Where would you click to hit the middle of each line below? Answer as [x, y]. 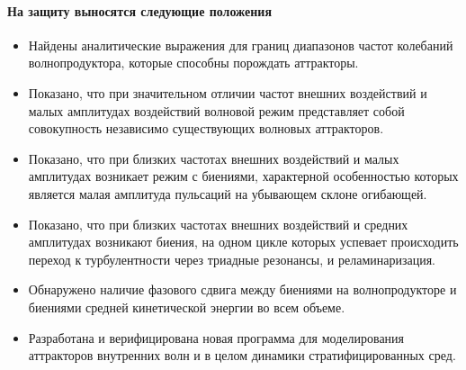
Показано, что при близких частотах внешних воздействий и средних [218, 224]
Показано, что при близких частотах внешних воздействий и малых [214, 158]
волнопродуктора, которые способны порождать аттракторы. [193, 63]
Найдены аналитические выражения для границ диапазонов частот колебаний [241, 45]
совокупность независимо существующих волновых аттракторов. [206, 128]
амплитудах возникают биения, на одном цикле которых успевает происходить [243, 242]
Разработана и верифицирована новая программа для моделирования [216, 337]
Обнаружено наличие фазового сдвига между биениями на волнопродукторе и [242, 289]
